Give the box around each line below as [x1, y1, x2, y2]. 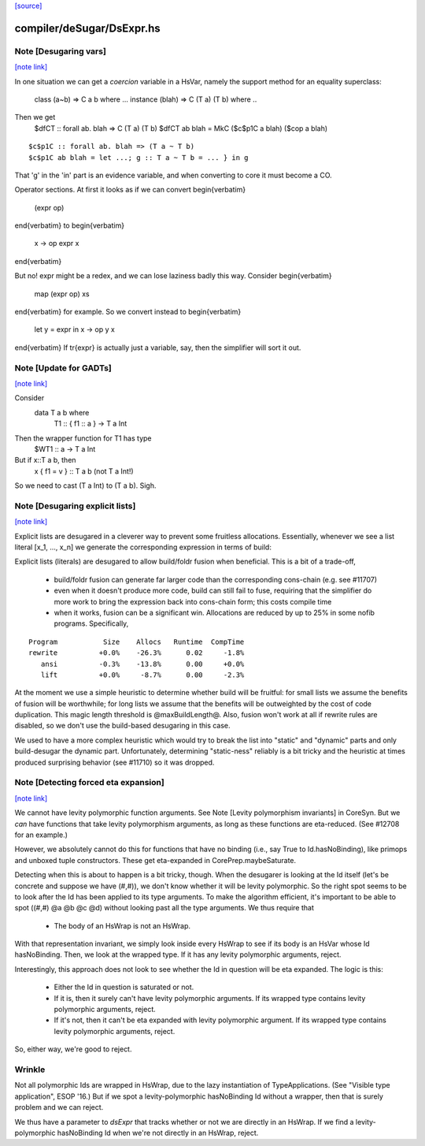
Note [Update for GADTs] [14, 363, 112, 374]
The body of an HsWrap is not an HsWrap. [54, 921, 191, 930]
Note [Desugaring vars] [14, 46, 106, 57]
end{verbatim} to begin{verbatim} [14, 221, 125, 230]
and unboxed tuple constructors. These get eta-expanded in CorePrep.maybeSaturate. [14, 855, 297, 865]
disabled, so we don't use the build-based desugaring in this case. [14, 721, 231, 731]
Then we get [14, 113, 56, 122]
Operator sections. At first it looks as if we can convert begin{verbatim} [14, 185, 246, 195]
